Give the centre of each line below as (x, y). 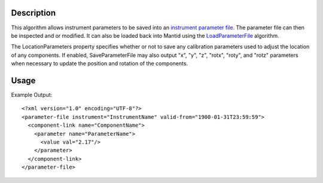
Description (33, 13)
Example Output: (32, 94)
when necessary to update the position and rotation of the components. (100, 63)
